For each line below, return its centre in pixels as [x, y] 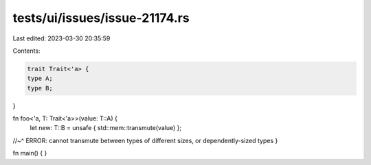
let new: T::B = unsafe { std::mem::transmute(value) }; [106, 128]
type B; [40, 88]
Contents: [26, 51]
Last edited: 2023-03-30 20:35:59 [61, 38]
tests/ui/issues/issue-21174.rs [101, 18]
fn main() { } [30, 153]
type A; [40, 78]
